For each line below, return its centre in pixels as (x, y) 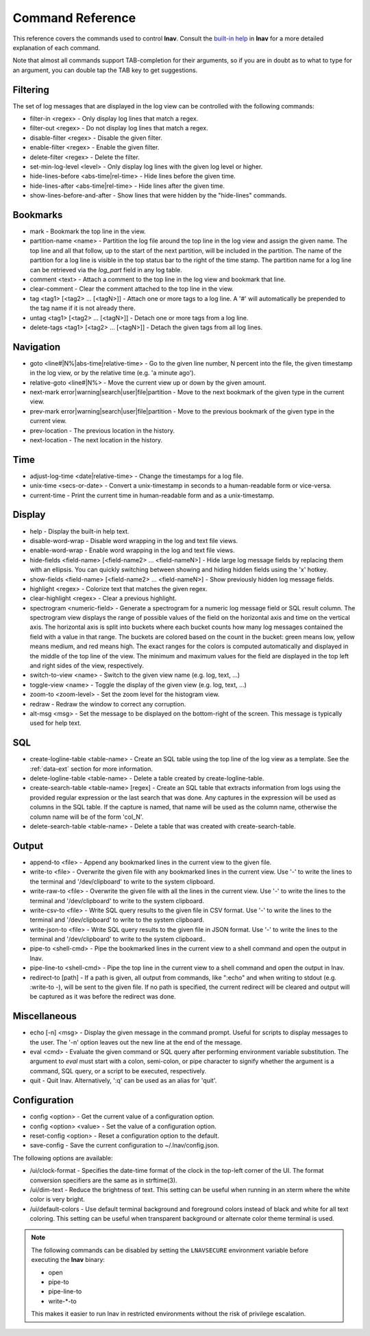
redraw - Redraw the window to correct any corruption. (108, 704)
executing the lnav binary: (68, 1260)
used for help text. (56, 723)
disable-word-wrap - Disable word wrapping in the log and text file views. (134, 540)
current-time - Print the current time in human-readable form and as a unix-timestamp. (152, 495)
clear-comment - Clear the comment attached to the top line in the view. (132, 289)
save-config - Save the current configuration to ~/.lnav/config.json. (124, 1145)
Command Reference (74, 18)
